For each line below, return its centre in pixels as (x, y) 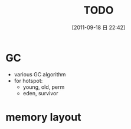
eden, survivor (40, 93)
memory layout (43, 117)
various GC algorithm (40, 74)
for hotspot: (28, 80)
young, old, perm (44, 87)
